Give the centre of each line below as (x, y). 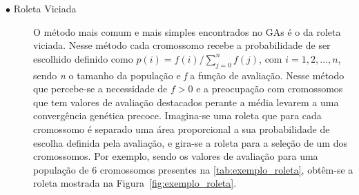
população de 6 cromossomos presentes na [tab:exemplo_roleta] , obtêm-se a (193, 169)
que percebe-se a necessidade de (100, 89)
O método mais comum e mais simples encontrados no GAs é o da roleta (187, 31)
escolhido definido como (83, 58)
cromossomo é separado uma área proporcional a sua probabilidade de (182, 129)
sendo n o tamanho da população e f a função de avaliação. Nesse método (189, 75)
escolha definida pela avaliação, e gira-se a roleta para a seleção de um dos (190, 142)
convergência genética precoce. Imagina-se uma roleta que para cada (177, 115)
